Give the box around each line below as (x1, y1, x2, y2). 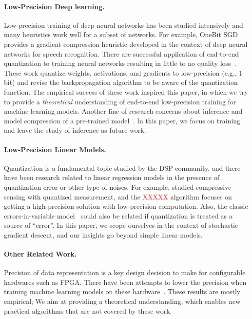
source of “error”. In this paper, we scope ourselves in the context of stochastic (4, 220, 238, 230)
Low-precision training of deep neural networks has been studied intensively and (4, 20, 243, 30)
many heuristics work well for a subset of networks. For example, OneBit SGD (4, 29, 238, 40)
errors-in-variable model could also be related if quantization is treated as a (4, 210, 233, 220)
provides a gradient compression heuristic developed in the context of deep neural (4, 39, 248, 49)
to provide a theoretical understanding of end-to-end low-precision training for (4, 96, 236, 106)
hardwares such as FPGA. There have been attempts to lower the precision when (4, 277, 247, 287)
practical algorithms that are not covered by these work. (4, 305, 172, 316)
